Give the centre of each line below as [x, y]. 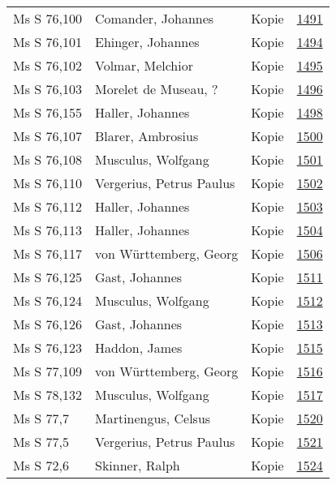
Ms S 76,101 [47, 42]
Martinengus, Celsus [153, 418]
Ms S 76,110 [47, 183]
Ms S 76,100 [47, 18]
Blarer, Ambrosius [146, 136]
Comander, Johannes [154, 18]
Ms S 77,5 [41, 442]
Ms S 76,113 [47, 230]
